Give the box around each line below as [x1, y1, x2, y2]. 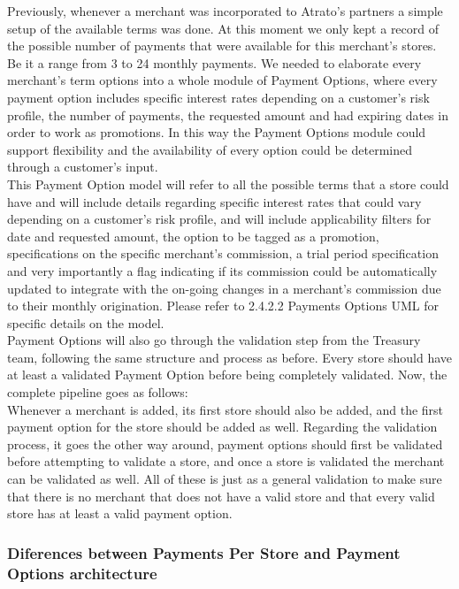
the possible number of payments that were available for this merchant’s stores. [7, 36, 437, 55]
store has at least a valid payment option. [7, 504, 233, 523]
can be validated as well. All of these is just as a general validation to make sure [7, 470, 442, 488]
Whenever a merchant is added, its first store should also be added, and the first [7, 400, 444, 418]
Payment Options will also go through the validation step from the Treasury [7, 331, 421, 349]
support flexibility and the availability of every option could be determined [7, 140, 412, 158]
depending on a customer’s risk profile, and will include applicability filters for [7, 210, 432, 228]
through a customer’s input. [7, 157, 158, 176]
